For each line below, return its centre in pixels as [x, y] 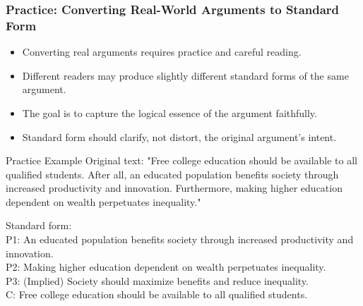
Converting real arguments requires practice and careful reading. [162, 52]
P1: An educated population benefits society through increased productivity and [180, 239]
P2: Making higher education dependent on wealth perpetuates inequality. [166, 267]
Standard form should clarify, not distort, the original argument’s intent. [179, 136]
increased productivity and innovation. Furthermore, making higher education [174, 188]
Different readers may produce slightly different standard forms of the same [185, 75]
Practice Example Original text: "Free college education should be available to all [181, 160]
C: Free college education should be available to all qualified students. [157, 294]
